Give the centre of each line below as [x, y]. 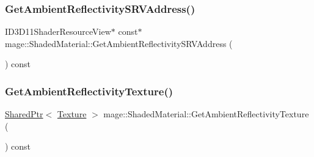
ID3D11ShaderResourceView [58, 31]
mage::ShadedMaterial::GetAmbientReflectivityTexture [206, 114]
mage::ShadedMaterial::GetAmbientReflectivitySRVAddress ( [119, 43]
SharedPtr [24, 114]
